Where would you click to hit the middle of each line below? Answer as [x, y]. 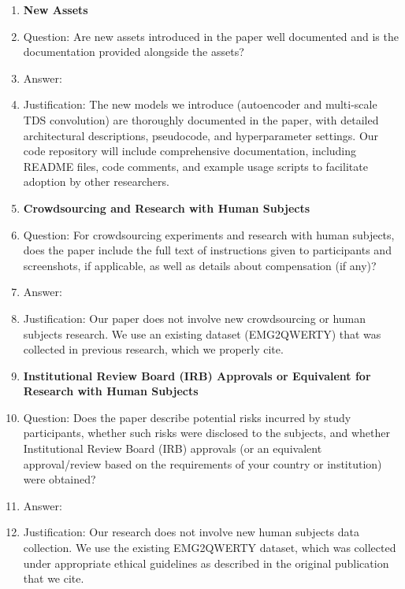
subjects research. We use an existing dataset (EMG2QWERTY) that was [202, 333]
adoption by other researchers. [96, 182]
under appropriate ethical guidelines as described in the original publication [206, 563]
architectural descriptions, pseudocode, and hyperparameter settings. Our [201, 135]
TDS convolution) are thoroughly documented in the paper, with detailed [201, 119]
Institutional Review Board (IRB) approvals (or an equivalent [173, 448]
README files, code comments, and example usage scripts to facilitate [195, 166]
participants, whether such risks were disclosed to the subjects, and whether [206, 433]
